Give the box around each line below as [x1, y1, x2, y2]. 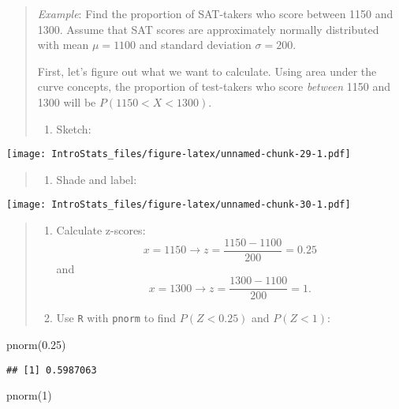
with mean [37, 36, 89, 53]
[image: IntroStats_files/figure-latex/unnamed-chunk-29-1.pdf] [6, 148, 351, 160]
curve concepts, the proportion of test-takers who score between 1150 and [37, 78, 390, 95]
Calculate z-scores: [56, 222, 146, 238]
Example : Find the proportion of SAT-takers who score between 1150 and [37, 6, 393, 21]
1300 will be [37, 93, 96, 110]
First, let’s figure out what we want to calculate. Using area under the [37, 62, 377, 79]
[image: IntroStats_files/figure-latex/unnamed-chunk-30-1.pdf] [6, 199, 351, 211]
